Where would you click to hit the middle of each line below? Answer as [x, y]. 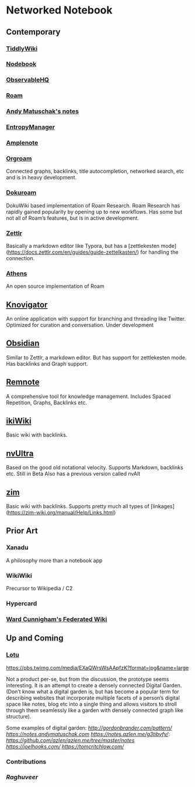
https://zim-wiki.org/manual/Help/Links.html [61, 513]
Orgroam [19, 158]
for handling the [159, 252]
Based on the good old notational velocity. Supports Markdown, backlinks [95, 468]
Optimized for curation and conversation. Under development [80, 325]
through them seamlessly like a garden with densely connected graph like [95, 710]
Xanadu [17, 547]
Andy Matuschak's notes [42, 111]
